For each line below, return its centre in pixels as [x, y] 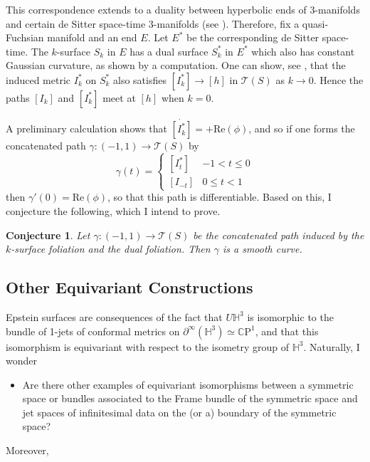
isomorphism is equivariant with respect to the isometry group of [148, 346]
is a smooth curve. [262, 249]
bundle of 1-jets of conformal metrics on [93, 331]
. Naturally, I [332, 346]
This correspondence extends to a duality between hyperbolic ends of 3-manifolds [183, 9]
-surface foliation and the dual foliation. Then [111, 249]
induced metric [38, 79]
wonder [21, 361]
